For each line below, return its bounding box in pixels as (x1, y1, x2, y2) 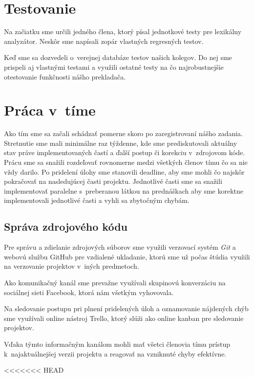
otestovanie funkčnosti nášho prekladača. (4, 71, 126, 81)
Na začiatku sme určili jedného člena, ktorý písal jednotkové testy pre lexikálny (4, 26, 242, 37)
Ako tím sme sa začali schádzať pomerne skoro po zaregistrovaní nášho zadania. (4, 128, 243, 139)
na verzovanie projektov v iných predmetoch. (4, 261, 139, 271)
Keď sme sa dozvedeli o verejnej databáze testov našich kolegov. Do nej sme (4, 52, 232, 62)
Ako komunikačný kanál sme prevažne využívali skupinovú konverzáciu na (4, 277, 226, 287)
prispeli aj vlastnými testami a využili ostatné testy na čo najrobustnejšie (4, 61, 224, 72)
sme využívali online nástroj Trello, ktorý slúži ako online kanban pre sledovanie (4, 313, 244, 323)
